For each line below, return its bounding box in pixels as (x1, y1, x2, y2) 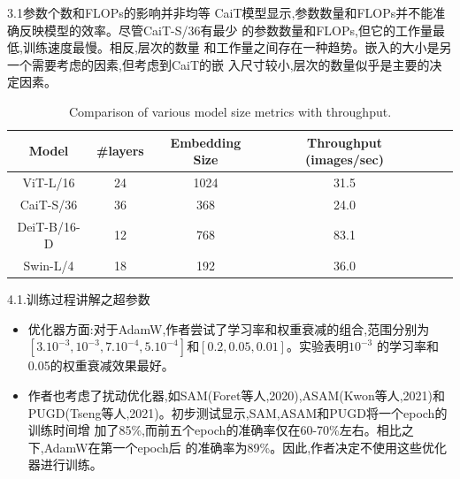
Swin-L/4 (23, 256, 74, 275)
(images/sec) (305, 150, 385, 169)
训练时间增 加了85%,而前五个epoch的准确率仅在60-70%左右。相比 (27, 421, 402, 439)
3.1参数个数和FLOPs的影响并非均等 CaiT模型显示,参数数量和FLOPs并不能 (7, 4, 433, 21)
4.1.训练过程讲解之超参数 (7, 290, 150, 308)
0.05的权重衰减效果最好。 (27, 356, 174, 375)
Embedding (170, 133, 241, 151)
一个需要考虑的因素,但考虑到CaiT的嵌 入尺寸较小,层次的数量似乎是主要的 (7, 55, 430, 73)
